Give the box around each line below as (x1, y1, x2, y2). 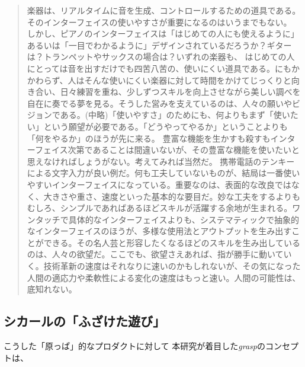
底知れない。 (27, 283, 77, 295)
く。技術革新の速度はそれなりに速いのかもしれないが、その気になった (27, 260, 301, 272)
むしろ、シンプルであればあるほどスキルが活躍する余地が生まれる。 (27, 202, 293, 214)
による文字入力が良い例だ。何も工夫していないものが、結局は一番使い (27, 167, 300, 179)
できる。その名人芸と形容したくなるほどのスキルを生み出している (43, 236, 301, 248)
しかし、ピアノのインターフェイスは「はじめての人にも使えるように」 (27, 27, 299, 40)
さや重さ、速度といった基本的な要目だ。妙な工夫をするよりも (60, 190, 301, 202)
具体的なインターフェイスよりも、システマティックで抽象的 (68, 213, 299, 225)
